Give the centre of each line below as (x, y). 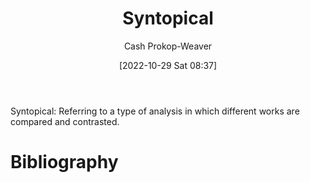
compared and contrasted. (65, 121)
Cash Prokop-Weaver (168, 46)
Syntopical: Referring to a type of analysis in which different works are (155, 111)
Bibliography (64, 162)
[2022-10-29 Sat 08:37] (168, 65)
